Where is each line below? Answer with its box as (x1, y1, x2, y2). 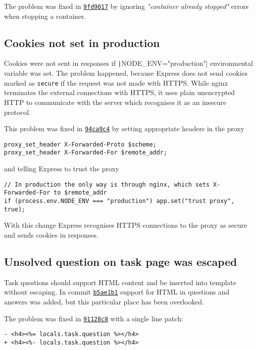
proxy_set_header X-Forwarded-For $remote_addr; (4, 149, 167, 156)
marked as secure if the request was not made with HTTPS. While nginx (4, 77, 228, 88)
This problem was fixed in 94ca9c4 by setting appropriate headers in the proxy (4, 123, 245, 134)
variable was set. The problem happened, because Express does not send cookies (4, 68, 248, 78)
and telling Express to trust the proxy (4, 163, 119, 174)
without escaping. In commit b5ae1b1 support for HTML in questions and (4, 287, 230, 297)
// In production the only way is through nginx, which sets (4, 181, 210, 188)
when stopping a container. (4, 10, 86, 21)
